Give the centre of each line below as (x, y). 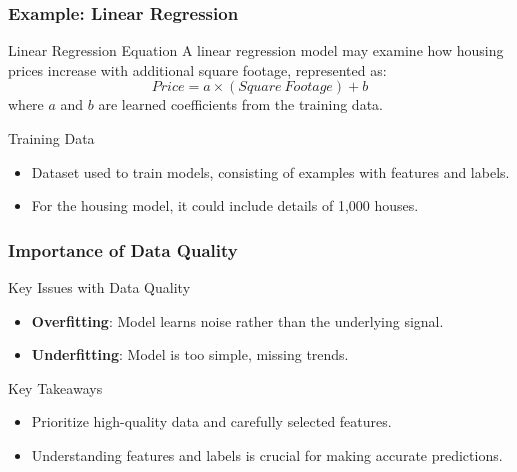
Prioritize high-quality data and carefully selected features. (211, 421)
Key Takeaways (55, 387)
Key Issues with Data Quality (99, 287)
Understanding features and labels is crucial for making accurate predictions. (267, 454)
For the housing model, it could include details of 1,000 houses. (225, 205)
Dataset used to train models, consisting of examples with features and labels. (270, 171)
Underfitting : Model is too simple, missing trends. (190, 354)
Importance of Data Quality (123, 249)
